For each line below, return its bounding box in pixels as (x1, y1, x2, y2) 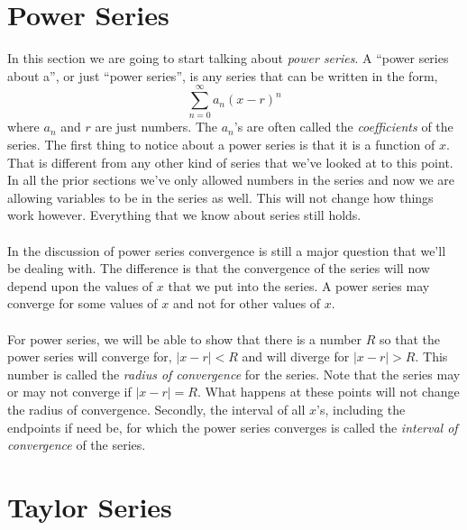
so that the (380, 329, 440, 348)
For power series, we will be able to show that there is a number (7, 329, 362, 348)
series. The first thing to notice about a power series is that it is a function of (7, 135, 435, 154)
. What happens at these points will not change (197, 382, 460, 401)
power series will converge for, (7, 347, 172, 366)
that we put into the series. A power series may (168, 276, 430, 295)
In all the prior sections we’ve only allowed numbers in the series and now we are (7, 170, 454, 189)
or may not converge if (7, 382, 132, 401)
